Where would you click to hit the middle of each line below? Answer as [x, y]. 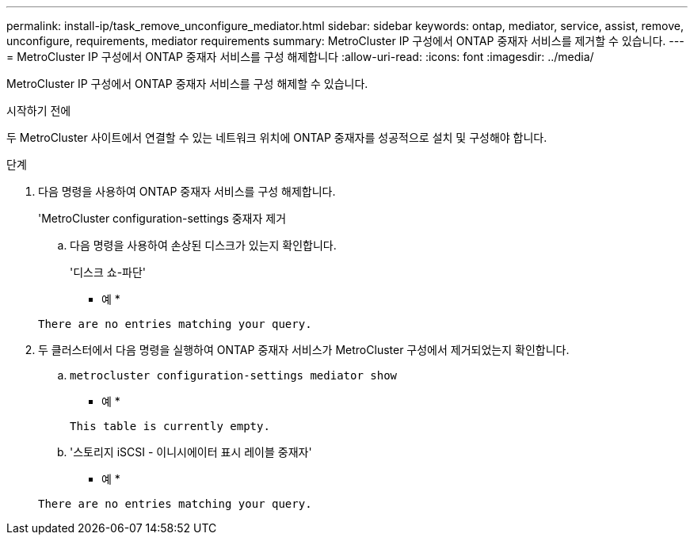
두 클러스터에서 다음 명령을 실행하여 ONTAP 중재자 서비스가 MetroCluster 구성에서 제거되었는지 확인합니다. [304, 350]
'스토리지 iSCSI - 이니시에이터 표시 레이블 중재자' [191, 452]
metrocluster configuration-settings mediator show [234, 375]
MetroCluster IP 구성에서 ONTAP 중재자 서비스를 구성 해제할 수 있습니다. [187, 84]
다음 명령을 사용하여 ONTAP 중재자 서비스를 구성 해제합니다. [187, 191]
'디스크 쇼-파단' [108, 272]
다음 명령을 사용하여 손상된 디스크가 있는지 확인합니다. [203, 245]
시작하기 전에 [39, 110]
